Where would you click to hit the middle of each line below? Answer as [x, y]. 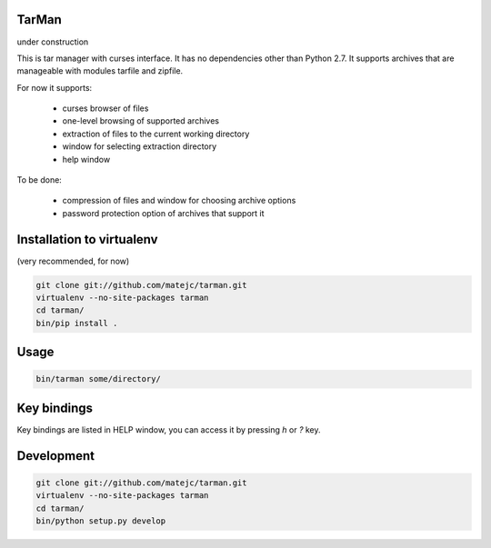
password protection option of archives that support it [163, 213]
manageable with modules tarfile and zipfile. [100, 71]
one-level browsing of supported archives [141, 121]
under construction [53, 42]
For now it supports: [55, 87]
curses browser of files [105, 108]
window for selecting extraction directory [140, 146]
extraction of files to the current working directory [156, 134]
